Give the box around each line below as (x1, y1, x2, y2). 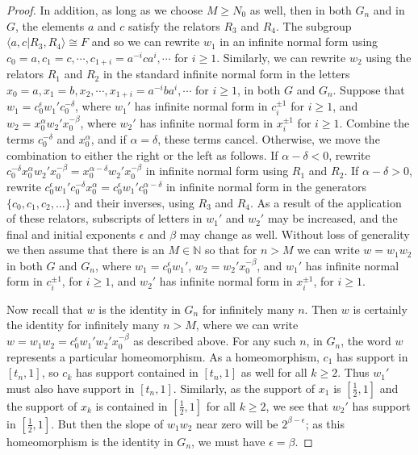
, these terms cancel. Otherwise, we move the (157, 131, 380, 148)
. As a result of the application (250, 194, 402, 211)
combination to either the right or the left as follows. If (6, 146, 278, 163)
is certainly (353, 300, 408, 317)
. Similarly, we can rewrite (216, 48, 346, 65)
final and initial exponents (6, 225, 136, 242)
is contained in (95, 397, 168, 414)
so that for (204, 241, 257, 258)
